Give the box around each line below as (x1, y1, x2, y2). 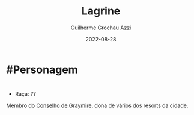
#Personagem (6, 63, 78, 76)
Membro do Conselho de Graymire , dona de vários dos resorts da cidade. (6, 102, 189, 109)
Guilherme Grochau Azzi (70, 24, 132, 31)
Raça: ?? (14, 90, 36, 98)
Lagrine (81, 4, 121, 18)
